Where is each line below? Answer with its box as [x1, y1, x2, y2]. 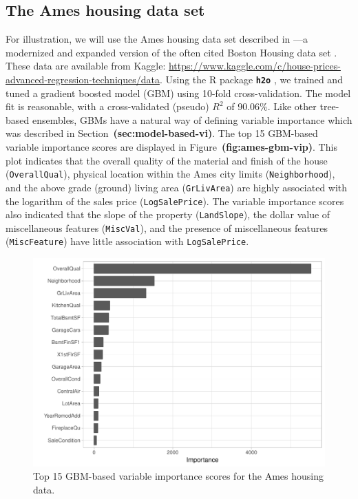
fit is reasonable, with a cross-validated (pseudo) [6, 99, 209, 114]
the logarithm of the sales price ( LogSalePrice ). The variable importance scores [6, 193, 344, 208]
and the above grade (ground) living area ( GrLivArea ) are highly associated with [6, 180, 348, 194]
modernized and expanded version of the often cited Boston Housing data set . [6, 45, 337, 59]
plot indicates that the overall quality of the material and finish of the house [6, 153, 328, 167]
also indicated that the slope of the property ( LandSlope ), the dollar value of [6, 207, 330, 222]
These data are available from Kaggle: [6, 59, 166, 73]
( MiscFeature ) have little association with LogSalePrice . [6, 234, 249, 248]
